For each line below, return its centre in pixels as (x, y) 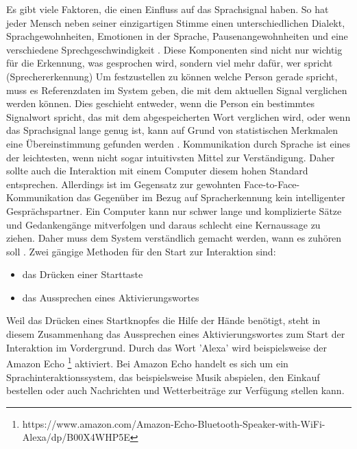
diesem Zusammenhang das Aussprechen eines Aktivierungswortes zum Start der (176, 334)
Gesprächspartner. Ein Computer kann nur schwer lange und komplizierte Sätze (174, 210)
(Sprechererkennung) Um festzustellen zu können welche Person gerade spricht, (172, 76)
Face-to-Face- (272, 184)
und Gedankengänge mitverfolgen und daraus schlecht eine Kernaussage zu (163, 224)
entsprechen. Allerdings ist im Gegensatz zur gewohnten (124, 184)
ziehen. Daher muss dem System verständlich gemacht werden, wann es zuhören (174, 238)
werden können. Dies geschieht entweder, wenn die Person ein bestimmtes (160, 103)
